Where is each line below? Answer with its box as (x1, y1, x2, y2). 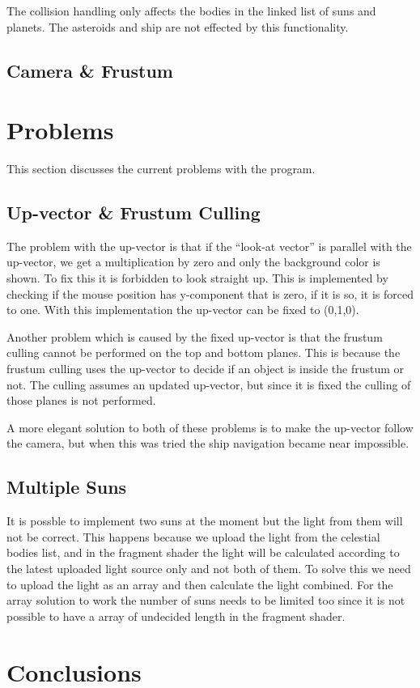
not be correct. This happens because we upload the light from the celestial (6, 528, 380, 545)
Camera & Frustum (6, 57, 173, 83)
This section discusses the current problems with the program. (6, 160, 316, 177)
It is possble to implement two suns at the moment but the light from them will (6, 512, 403, 529)
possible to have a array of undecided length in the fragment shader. (6, 607, 346, 624)
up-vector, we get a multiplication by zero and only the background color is (6, 253, 380, 270)
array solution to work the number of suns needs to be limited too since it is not (6, 592, 405, 609)
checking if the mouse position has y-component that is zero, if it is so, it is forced (6, 285, 414, 302)
